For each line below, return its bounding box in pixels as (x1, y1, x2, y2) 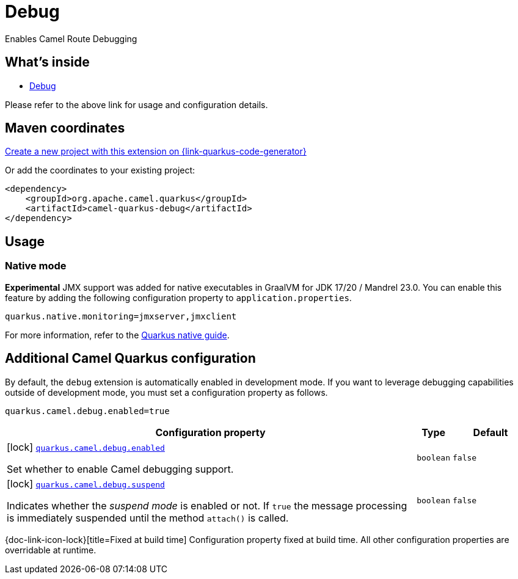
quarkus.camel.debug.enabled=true (5, 406, 170, 416)
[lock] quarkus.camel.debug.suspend (7, 477, 165, 490)
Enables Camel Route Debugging (5, 33, 137, 44)
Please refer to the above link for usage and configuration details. (5, 99, 268, 110)
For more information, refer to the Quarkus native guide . (5, 329, 230, 340)
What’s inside (5, 54, 90, 70)
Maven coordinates (5, 120, 125, 136)
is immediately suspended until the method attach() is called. (7, 511, 289, 524)
